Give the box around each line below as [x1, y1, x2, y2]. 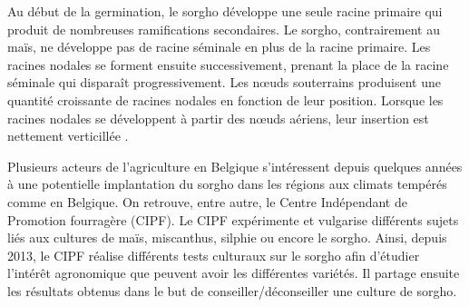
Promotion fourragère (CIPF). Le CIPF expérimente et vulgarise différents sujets [7, 210, 459, 229]
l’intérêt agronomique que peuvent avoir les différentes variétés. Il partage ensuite [7, 263, 460, 282]
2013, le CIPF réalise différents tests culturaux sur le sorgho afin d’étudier [7, 245, 420, 264]
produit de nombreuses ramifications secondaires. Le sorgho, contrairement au [7, 19, 440, 38]
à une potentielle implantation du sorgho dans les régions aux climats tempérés [7, 174, 447, 193]
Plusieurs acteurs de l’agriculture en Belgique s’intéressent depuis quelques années [7, 156, 463, 175]
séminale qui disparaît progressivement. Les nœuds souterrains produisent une [7, 73, 441, 92]
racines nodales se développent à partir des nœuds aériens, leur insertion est [7, 108, 429, 127]
